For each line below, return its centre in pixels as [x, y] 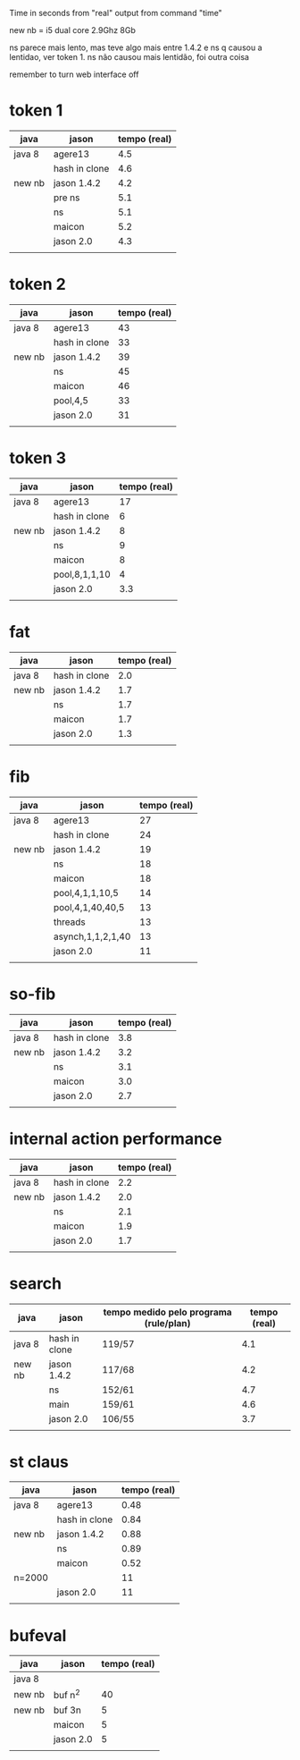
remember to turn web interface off [74, 74]
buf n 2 [67, 1695]
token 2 [38, 284]
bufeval [38, 1635]
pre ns [67, 198]
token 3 [38, 458]
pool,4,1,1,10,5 [86, 893]
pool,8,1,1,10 [82, 574]
